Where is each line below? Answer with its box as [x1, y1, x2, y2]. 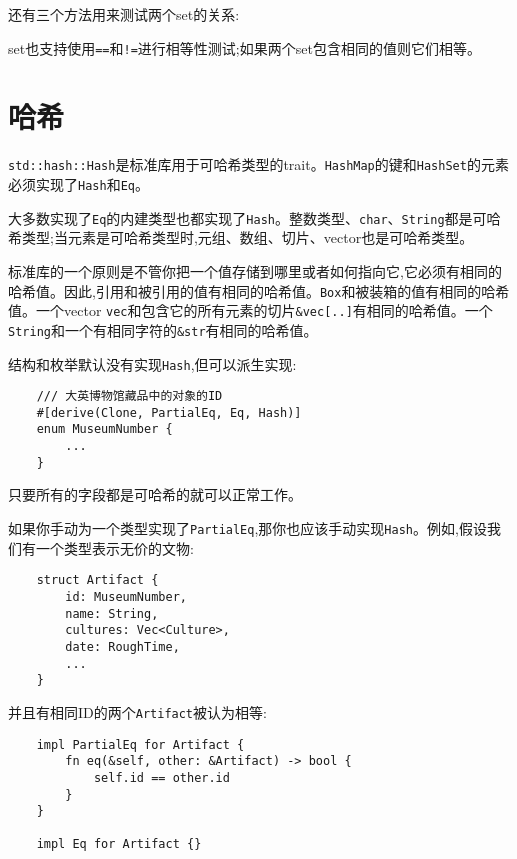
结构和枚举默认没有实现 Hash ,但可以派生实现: [8, 353, 297, 374]
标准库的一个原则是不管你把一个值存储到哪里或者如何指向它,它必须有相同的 [8, 260, 502, 281]
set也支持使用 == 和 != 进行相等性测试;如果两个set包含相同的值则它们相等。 [8, 37, 481, 58]
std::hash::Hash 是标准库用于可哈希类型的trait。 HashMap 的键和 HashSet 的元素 [8, 154, 509, 175]
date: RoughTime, [65, 639, 180, 654]
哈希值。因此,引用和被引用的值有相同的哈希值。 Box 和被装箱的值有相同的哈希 [8, 280, 510, 301]
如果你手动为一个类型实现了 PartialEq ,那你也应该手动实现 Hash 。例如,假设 [8, 518, 487, 539]
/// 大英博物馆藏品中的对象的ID [36, 389, 223, 404]
